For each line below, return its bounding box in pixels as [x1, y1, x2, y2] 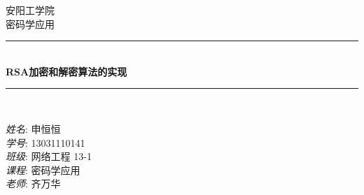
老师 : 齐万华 [6, 176, 61, 191]
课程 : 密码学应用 [6, 162, 80, 177]
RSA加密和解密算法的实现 [6, 64, 127, 78]
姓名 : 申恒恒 [6, 121, 61, 136]
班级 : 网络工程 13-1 [6, 149, 92, 164]
